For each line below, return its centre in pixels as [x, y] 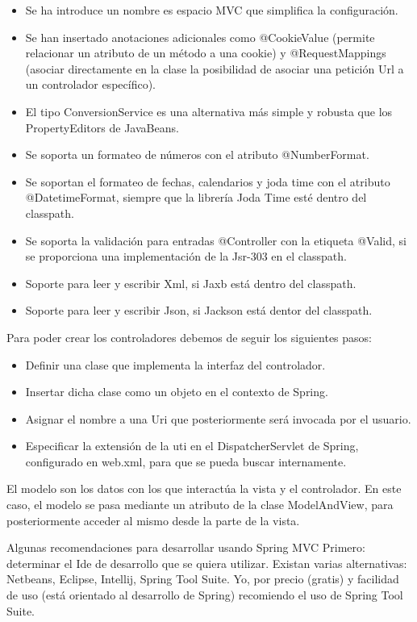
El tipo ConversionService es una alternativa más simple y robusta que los [209, 111]
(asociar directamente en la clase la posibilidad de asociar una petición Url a [215, 68]
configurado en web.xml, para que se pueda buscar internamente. [186, 461]
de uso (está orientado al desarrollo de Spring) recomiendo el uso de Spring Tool [205, 595]
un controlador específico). [90, 84]
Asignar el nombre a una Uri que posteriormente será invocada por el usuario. [218, 418]
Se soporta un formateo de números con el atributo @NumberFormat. [197, 154]
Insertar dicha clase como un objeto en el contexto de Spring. [177, 392]
